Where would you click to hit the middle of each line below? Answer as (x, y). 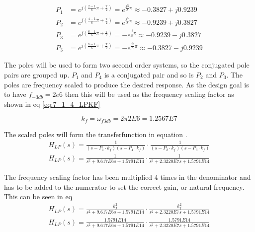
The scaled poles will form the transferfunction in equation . (96, 134)
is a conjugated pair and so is (149, 74)
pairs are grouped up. (37, 74)
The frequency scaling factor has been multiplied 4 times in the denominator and (127, 177)
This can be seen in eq (38, 196)
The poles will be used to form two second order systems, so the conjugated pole (127, 65)
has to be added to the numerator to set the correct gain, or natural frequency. (124, 187)
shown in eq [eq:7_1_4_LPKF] (52, 104)
